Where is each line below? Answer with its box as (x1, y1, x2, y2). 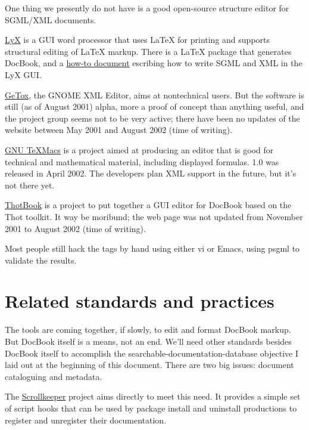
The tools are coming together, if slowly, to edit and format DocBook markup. (5, 323, 291, 336)
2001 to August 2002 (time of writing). (5, 222, 146, 234)
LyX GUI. (5, 68, 42, 81)
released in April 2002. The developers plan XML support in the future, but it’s (5, 167, 296, 180)
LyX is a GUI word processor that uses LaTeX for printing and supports (5, 33, 270, 46)
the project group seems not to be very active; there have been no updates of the (5, 112, 300, 124)
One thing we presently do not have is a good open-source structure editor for (5, 2, 289, 14)
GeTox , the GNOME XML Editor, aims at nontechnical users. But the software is (5, 88, 304, 101)
